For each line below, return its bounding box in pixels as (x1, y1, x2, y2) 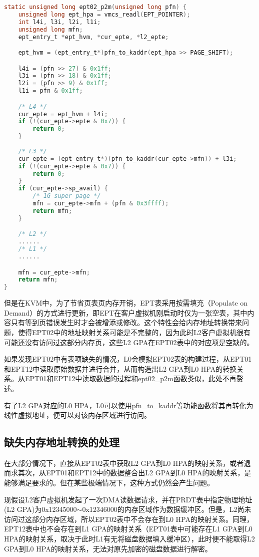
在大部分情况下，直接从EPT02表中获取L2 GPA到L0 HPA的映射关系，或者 (4, 457, 244, 468)
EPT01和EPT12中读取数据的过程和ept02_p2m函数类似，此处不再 (24, 373, 236, 384)
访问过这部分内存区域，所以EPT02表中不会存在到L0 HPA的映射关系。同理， (4, 513, 253, 524)
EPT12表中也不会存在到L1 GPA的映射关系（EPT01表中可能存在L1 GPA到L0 (4, 523, 252, 534)
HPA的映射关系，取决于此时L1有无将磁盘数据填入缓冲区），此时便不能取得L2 (4, 533, 255, 544)
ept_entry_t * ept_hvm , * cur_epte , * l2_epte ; (18, 33, 169, 41)
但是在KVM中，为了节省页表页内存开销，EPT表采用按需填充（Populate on (4, 298, 248, 308)
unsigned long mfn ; (18, 26, 83, 33)
